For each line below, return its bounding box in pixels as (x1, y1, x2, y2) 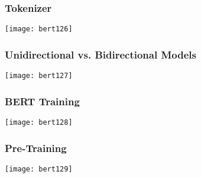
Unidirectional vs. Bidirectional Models (5, 47, 196, 62)
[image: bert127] (5, 72, 73, 80)
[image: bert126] (5, 25, 73, 34)
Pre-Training (5, 140, 67, 155)
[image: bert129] (5, 164, 73, 173)
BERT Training (5, 93, 80, 108)
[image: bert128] (5, 118, 73, 127)
